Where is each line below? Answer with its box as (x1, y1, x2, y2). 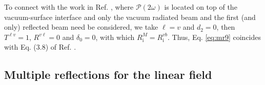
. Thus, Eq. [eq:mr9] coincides (168, 31, 261, 42)
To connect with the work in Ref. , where (4, 2, 134, 12)
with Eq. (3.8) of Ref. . (4, 41, 76, 52)
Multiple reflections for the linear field (4, 67, 212, 82)
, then (216, 22, 235, 32)
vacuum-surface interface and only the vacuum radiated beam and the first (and (4, 11, 256, 22)
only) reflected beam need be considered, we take (4, 22, 158, 32)
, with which (95, 31, 135, 42)
